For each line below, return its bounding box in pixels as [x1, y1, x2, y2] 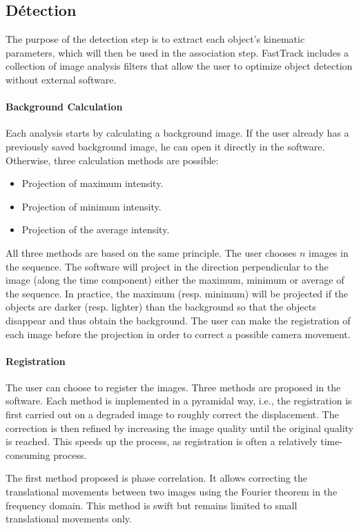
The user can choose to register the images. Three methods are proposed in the [6, 380, 341, 394]
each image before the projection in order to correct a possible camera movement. [6, 326, 351, 341]
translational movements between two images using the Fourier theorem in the [6, 484, 338, 499]
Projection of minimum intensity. [21, 199, 162, 213]
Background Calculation [6, 99, 123, 114]
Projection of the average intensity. [21, 222, 170, 237]
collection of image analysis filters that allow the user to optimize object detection [6, 59, 353, 73]
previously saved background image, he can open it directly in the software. [6, 139, 325, 153]
